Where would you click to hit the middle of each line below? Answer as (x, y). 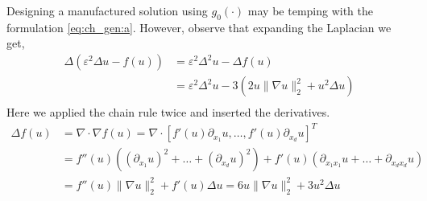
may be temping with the (311, 10)
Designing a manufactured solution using (107, 10)
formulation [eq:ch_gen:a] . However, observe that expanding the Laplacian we (199, 27)
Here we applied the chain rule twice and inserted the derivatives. (168, 112)
